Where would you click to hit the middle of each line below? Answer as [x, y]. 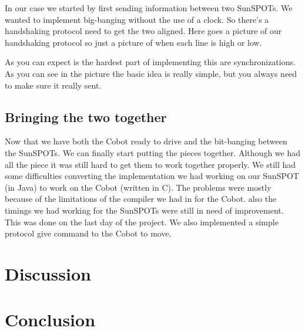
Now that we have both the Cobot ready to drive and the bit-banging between [146, 141]
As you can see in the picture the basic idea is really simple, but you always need [151, 73]
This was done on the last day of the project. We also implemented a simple [142, 222]
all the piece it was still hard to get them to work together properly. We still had [150, 164]
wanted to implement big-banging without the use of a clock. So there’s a [137, 19]
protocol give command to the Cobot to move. [88, 233]
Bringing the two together [86, 116]
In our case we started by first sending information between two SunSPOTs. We [149, 8]
